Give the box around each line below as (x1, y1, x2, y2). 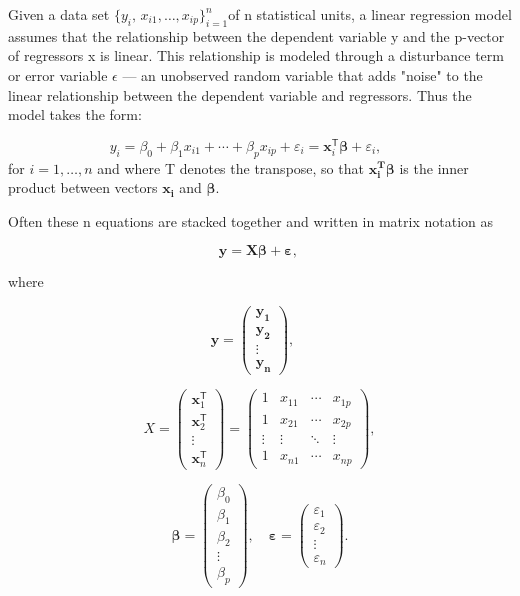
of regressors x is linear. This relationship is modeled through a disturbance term (8, 45, 504, 66)
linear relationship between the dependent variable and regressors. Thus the (8, 84, 472, 105)
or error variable (8, 64, 108, 85)
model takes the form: (8, 104, 142, 125)
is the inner (399, 157, 469, 178)
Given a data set (8, 4, 110, 24)
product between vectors (8, 177, 158, 198)
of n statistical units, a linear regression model (228, 4, 512, 24)
